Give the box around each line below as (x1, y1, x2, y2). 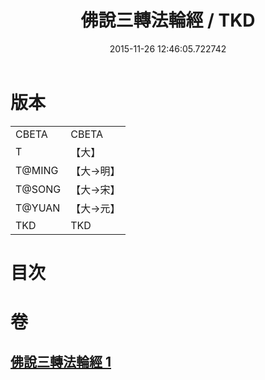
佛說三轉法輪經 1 (10, 354, 112, 371)
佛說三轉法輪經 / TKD (80, 9, 256, 32)
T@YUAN (15, 201, 61, 215)
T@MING (15, 163, 59, 177)
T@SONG (15, 182, 62, 196)
